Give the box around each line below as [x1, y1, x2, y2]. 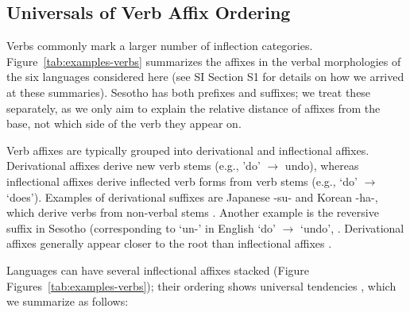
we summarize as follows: [6, 293, 129, 310]
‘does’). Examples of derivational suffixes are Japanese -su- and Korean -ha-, [6, 188, 378, 205]
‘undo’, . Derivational [300, 219, 404, 236]
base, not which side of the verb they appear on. [6, 115, 242, 132]
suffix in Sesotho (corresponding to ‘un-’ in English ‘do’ [6, 219, 276, 236]
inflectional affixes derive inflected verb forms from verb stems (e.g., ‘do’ [6, 172, 358, 189]
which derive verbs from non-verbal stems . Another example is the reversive [6, 204, 379, 221]
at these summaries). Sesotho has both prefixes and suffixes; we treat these [6, 83, 371, 100]
